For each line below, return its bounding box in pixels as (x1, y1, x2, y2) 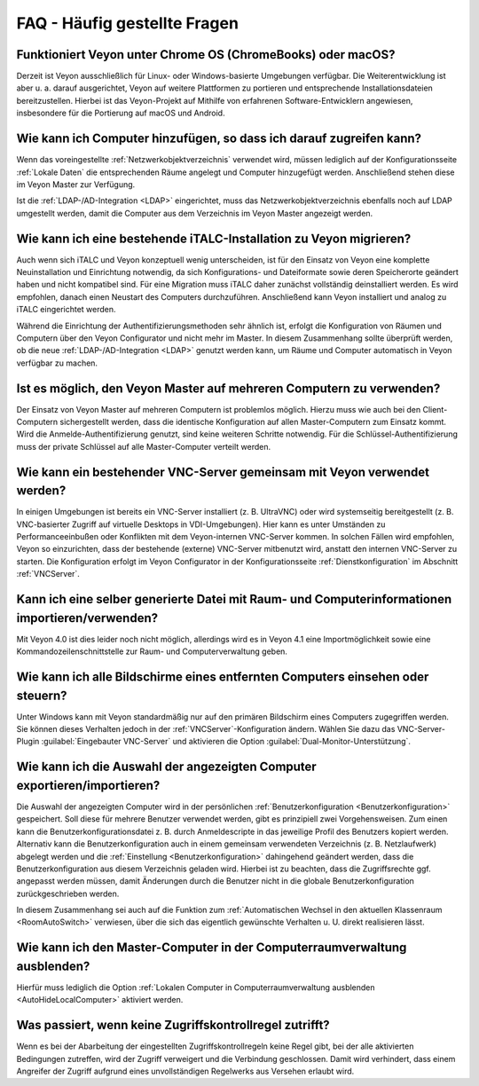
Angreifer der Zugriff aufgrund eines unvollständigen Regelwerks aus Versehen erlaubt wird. (16, 1066, 355, 1077)
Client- (422, 404, 448, 414)
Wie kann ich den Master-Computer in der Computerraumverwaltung (16, 940, 407, 956)
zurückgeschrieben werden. (16, 888, 120, 899)
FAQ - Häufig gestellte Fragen (16, 13, 239, 33)
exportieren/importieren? (16, 777, 161, 793)
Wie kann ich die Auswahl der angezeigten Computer (16, 759, 317, 775)
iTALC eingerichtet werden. (16, 304, 116, 315)
